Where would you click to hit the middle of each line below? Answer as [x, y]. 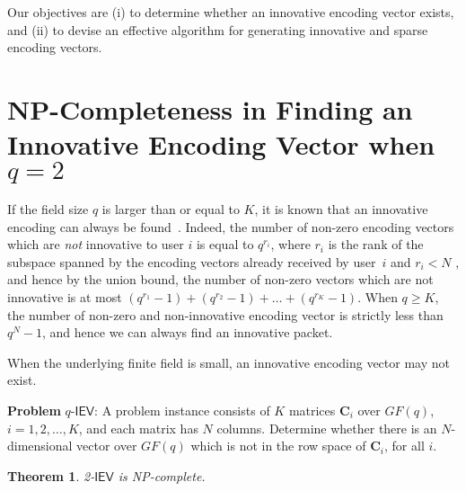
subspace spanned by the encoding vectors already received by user [192, 261]
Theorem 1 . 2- [51, 475]
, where [290, 244]
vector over [107, 446]
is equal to [225, 244]
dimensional [40, 446]
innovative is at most [65, 297]
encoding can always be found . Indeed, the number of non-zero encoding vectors [231, 226]
